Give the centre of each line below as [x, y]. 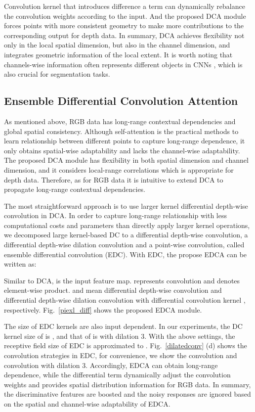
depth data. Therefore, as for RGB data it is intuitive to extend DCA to [114, 179]
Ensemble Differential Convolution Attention [121, 101]
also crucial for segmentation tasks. [57, 74]
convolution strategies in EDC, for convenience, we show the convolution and [121, 355]
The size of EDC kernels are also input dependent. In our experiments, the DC [123, 326]
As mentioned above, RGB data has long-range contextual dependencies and [120, 121]
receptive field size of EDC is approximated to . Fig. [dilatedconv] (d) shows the [126, 345]
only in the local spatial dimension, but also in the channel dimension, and [117, 45]
